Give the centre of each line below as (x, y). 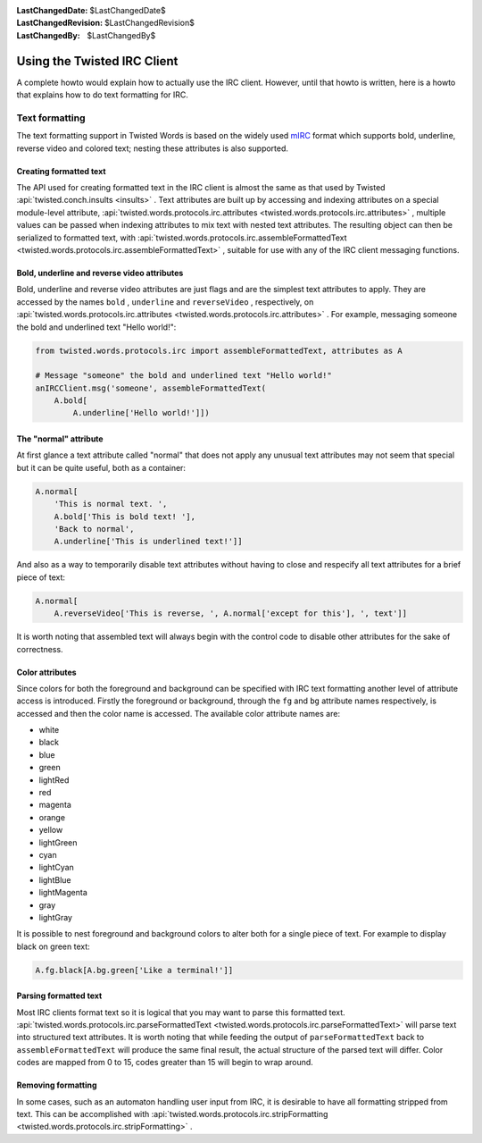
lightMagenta (63, 893)
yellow (51, 830)
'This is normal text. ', (111, 504)
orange (52, 817)
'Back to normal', (94, 529)
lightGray (56, 917)
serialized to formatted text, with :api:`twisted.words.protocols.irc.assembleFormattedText (182, 238)
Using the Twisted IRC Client (97, 61)
